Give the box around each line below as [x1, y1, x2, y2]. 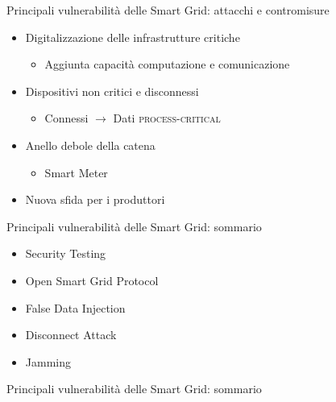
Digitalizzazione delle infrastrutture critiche [25, 28, 240, 45]
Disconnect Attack [25, 326, 117, 343]
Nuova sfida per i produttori [25, 191, 165, 208]
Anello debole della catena [25, 136, 156, 153]
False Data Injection [25, 299, 126, 316]
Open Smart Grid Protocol [25, 271, 159, 288]
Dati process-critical [113, 110, 221, 126]
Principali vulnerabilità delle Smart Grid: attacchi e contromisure [6, 2, 330, 18]
